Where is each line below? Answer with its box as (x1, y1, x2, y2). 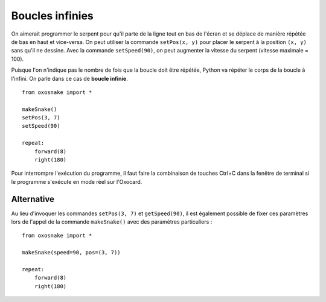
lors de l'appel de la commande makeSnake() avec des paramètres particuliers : (11, 218, 213, 225)
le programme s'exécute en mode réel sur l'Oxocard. (11, 178, 142, 185)
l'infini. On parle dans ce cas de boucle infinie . (11, 75, 128, 82)
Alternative (11, 193, 54, 204)
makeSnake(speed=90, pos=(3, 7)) (22, 249, 121, 256)
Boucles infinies (11, 9, 94, 22)
